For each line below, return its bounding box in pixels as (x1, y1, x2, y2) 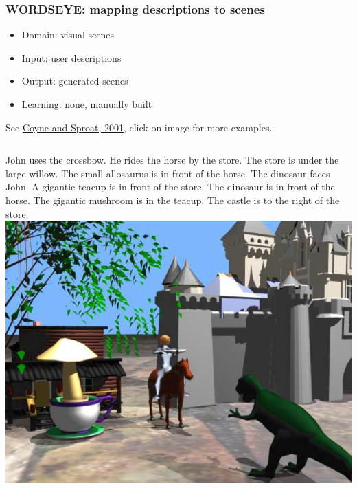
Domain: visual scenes (21, 27, 114, 42)
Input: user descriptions (21, 50, 122, 65)
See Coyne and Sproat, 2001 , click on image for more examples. (5, 120, 273, 134)
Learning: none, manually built (21, 97, 152, 111)
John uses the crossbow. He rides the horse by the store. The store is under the (5, 153, 339, 167)
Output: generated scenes (21, 74, 128, 88)
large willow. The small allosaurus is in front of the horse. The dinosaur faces (5, 166, 330, 180)
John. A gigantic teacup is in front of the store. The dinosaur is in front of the (5, 179, 335, 194)
